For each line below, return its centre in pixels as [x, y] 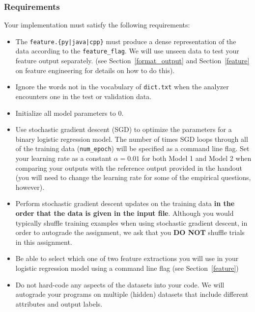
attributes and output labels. [59, 303]
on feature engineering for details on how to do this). [95, 70]
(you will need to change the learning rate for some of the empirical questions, [133, 177]
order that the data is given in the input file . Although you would [125, 213]
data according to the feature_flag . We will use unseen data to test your [127, 51]
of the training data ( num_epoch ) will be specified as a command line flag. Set [132, 148]
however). [30, 187]
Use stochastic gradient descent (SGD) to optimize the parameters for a [124, 129]
